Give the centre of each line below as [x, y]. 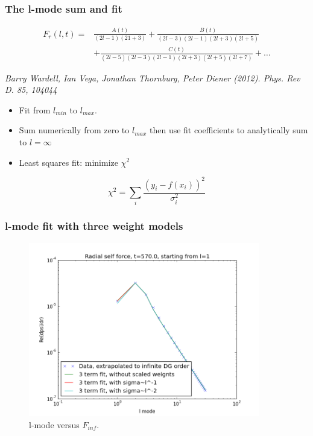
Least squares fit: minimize [68, 162]
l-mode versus [54, 424]
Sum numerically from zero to [74, 130]
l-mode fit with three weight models [94, 226]
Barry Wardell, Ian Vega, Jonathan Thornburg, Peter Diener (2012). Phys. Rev [153, 77]
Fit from [35, 109]
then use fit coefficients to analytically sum [229, 130]
